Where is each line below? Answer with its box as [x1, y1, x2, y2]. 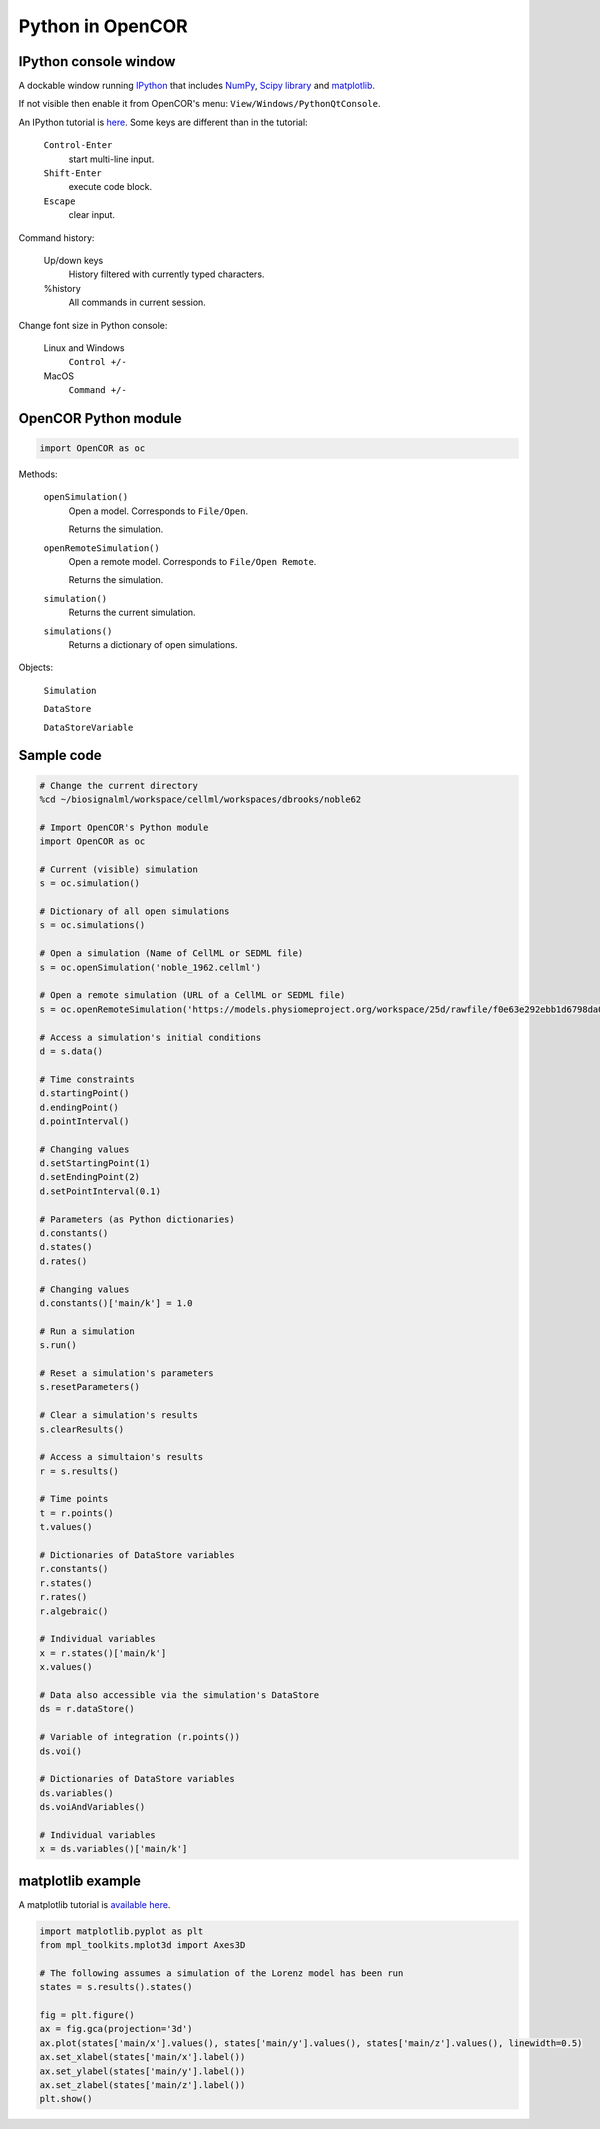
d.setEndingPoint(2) [39, 1171, 140, 1183]
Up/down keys [43, 254, 104, 266]
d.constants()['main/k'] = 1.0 [39, 1298, 194, 1309]
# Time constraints [39, 1073, 135, 1085]
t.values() [39, 1521, 93, 1533]
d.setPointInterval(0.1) [39, 1185, 162, 1197]
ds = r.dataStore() [39, 1703, 135, 1715]
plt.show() [39, 2093, 93, 2105]
